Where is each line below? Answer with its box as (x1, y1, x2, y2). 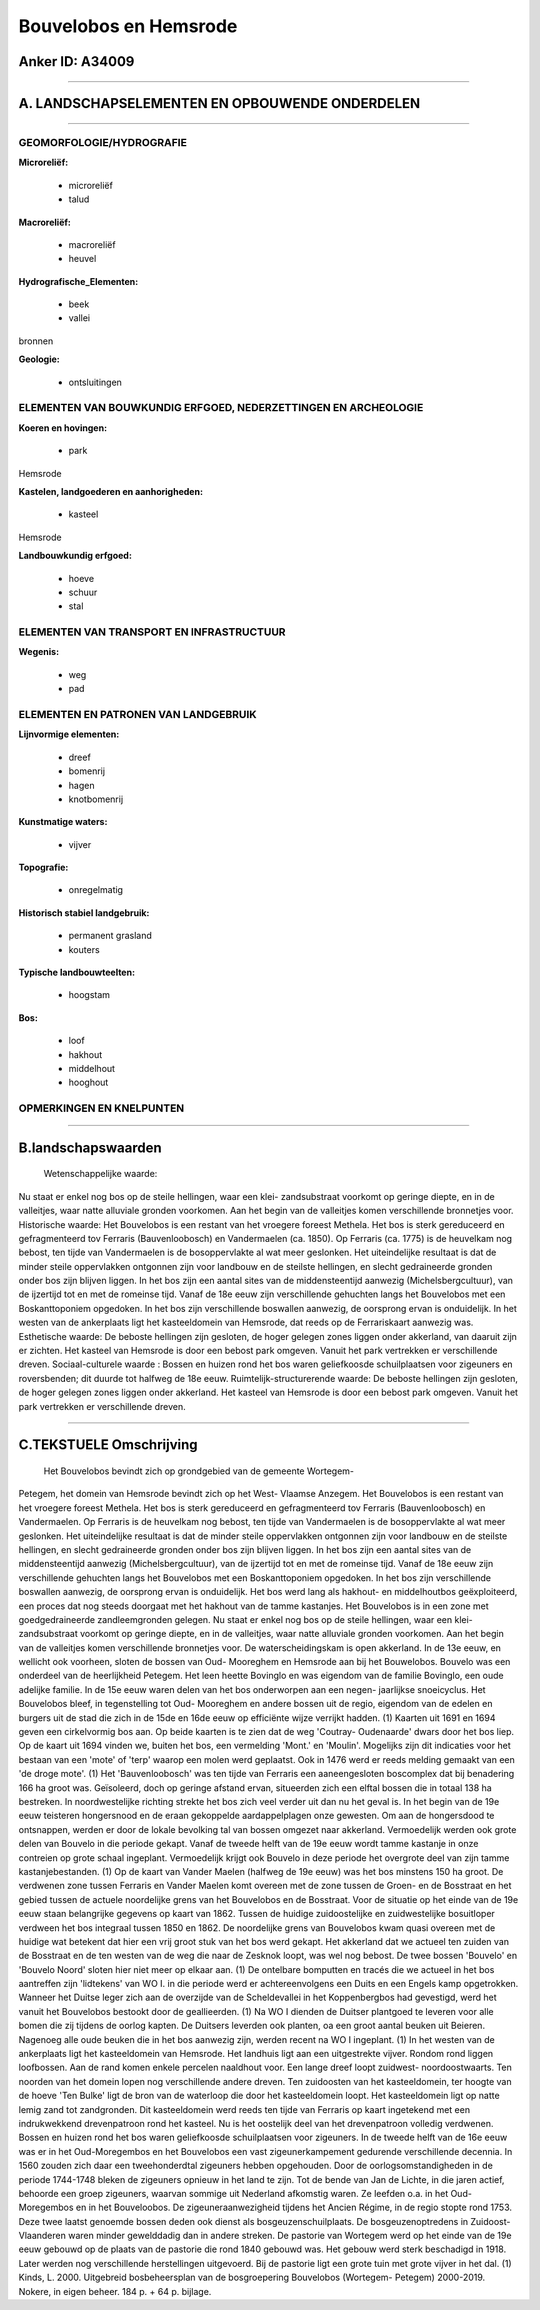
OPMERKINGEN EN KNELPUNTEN (18, 1101, 185, 1115)
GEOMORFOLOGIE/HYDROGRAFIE (18, 135, 187, 149)
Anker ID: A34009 (18, 53, 135, 70)
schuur (68, 586, 98, 598)
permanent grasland (68, 930, 152, 942)
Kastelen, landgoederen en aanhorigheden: (18, 485, 204, 497)
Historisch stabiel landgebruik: (18, 906, 150, 919)
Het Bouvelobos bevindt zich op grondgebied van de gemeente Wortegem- (43, 1465, 355, 1477)
